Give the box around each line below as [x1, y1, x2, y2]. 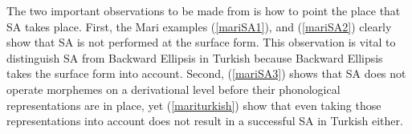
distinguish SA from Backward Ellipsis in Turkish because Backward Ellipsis [6, 49, 383, 66]
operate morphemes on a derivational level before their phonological [6, 80, 341, 97]
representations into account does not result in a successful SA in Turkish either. [6, 112, 403, 129]
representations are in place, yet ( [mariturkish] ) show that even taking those [6, 96, 381, 113]
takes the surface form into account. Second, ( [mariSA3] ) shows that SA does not [6, 65, 406, 82]
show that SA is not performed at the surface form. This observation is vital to [6, 34, 396, 51]
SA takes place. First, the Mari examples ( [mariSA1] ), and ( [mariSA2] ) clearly [6, 18, 392, 35]
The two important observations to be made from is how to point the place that [6, 2, 401, 18]
